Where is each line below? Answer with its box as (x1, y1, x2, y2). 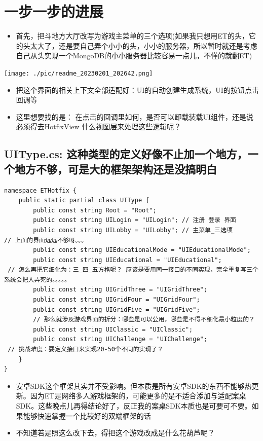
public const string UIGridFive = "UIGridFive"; (33, 306, 200, 313)
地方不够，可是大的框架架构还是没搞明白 (14, 161, 217, 176)
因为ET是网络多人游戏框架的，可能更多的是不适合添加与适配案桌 (30, 390, 246, 401)
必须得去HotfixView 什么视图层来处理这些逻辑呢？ (16, 121, 181, 132)
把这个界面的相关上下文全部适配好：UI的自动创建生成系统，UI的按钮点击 (16, 84, 259, 95)
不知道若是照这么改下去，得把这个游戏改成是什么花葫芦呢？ (16, 427, 215, 438)
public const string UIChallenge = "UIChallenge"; (33, 336, 207, 343)
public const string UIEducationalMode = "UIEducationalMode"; (33, 246, 251, 254)
